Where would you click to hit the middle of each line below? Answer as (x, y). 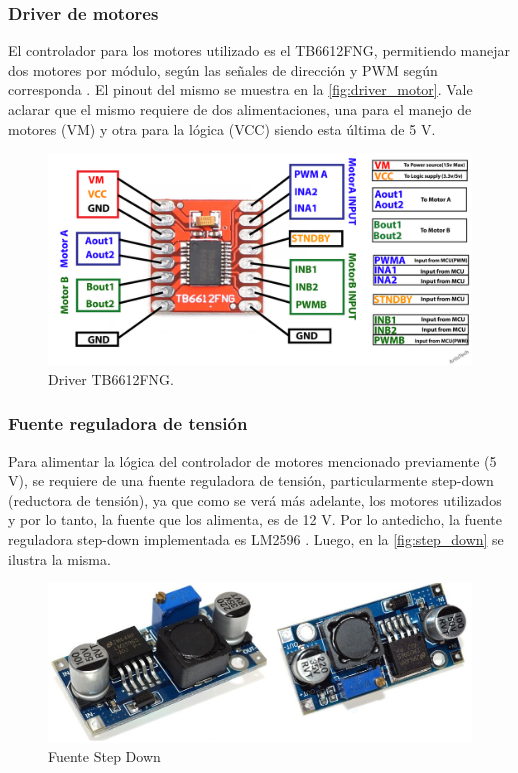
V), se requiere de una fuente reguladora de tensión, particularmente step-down (251, 480)
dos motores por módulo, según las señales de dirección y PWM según (223, 69)
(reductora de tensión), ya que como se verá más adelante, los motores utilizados (255, 499)
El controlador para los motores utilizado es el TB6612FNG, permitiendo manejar (259, 50)
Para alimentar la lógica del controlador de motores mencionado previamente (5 (252, 460)
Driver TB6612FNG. (111, 378)
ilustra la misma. (59, 558)
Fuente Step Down (104, 756)
